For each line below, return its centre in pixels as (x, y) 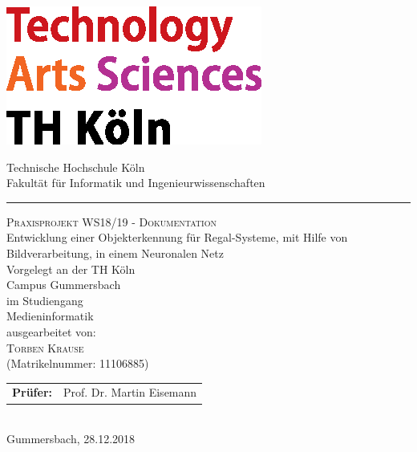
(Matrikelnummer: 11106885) (78, 363)
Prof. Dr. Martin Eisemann (130, 392)
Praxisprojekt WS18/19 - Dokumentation (111, 221)
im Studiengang (45, 300)
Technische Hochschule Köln (76, 167)
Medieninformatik (50, 316)
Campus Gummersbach (64, 285)
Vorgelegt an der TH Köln (71, 269)
